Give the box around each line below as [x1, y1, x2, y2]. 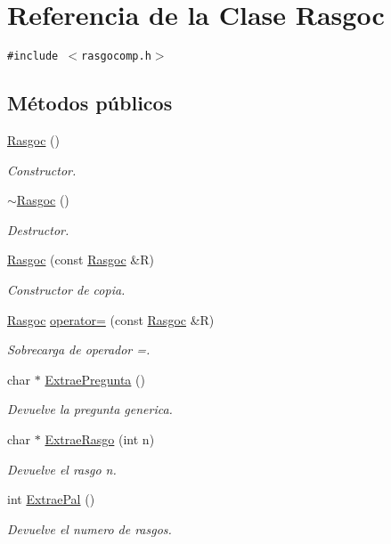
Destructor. [7, 220, 69, 239]
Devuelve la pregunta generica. [7, 400, 173, 418]
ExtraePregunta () [45, 369, 145, 388]
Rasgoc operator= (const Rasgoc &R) [7, 310, 215, 329]
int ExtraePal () [7, 490, 95, 508]
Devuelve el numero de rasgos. [7, 519, 172, 538]
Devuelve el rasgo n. [7, 459, 117, 478]
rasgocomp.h [81, 50, 151, 63]
